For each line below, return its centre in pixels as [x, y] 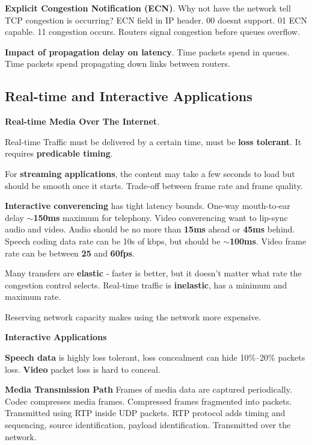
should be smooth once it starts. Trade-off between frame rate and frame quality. [154, 185]
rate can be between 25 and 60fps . [70, 253]
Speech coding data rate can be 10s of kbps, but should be [113, 241]
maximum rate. [33, 297]
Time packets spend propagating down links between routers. [118, 64]
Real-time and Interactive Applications [129, 96]
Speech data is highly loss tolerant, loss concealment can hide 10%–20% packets [155, 357]
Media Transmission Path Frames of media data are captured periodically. [148, 389]
